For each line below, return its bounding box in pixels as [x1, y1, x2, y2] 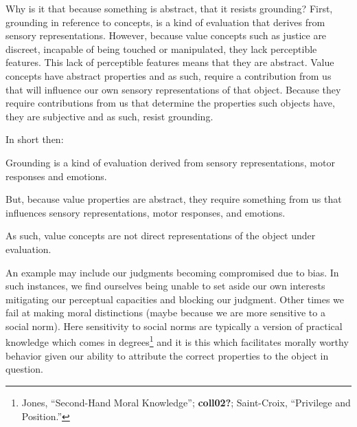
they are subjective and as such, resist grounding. [5, 109, 214, 123]
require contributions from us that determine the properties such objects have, [5, 96, 335, 110]
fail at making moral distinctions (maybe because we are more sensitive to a [5, 305, 325, 320]
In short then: [5, 132, 64, 146]
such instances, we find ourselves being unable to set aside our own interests [5, 278, 325, 293]
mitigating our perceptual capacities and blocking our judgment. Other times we [5, 292, 345, 306]
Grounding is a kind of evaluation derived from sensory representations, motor [5, 155, 335, 169]
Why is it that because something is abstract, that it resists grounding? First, [5, 1, 333, 15]
